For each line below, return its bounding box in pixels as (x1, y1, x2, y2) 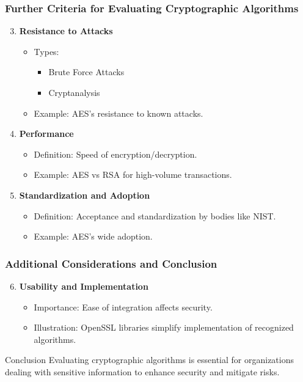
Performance (19, 127, 74, 140)
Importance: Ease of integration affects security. (34, 300, 213, 313)
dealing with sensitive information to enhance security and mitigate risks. (5, 365, 280, 378)
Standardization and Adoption (19, 188, 150, 201)
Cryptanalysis (48, 86, 100, 98)
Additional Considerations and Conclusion (5, 255, 217, 271)
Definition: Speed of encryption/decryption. (34, 147, 197, 160)
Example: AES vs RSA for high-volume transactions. (34, 168, 232, 181)
